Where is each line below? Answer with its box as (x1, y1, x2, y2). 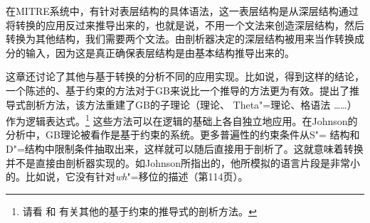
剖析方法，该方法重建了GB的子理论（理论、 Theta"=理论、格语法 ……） (25, 97, 357, 111)
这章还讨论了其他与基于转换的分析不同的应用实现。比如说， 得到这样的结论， (6, 69, 364, 84)
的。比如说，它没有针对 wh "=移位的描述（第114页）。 (6, 169, 248, 184)
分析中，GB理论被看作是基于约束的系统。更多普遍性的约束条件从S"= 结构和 (6, 127, 360, 142)
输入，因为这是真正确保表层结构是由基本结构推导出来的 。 (25, 45, 295, 60)
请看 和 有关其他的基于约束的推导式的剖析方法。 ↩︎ (22, 203, 257, 218)
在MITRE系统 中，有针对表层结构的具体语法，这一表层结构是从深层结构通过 (6, 4, 359, 18)
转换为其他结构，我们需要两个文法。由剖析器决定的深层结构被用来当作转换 (6, 31, 354, 46)
